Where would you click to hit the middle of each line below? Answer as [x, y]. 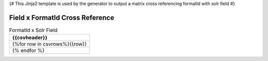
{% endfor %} [28, 51]
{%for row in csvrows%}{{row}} [49, 44]
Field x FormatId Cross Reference [62, 17]
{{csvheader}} [30, 38]
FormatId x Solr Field [33, 30]
